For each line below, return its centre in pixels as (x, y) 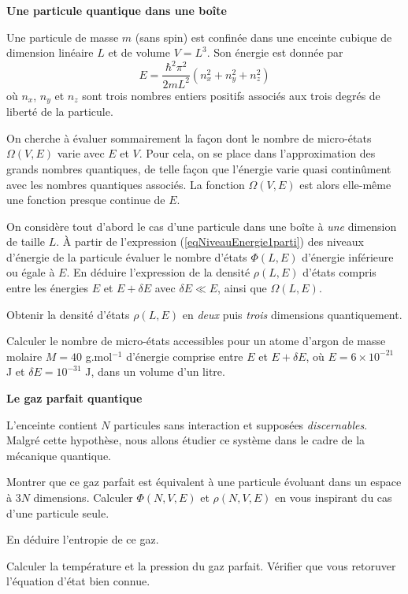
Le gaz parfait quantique (74, 398)
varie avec (81, 153)
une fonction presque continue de (86, 200)
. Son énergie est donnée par (275, 52)
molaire (24, 356)
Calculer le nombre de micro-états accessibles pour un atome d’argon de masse (196, 341)
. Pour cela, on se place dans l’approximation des (257, 153)
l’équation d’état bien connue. (78, 581)
